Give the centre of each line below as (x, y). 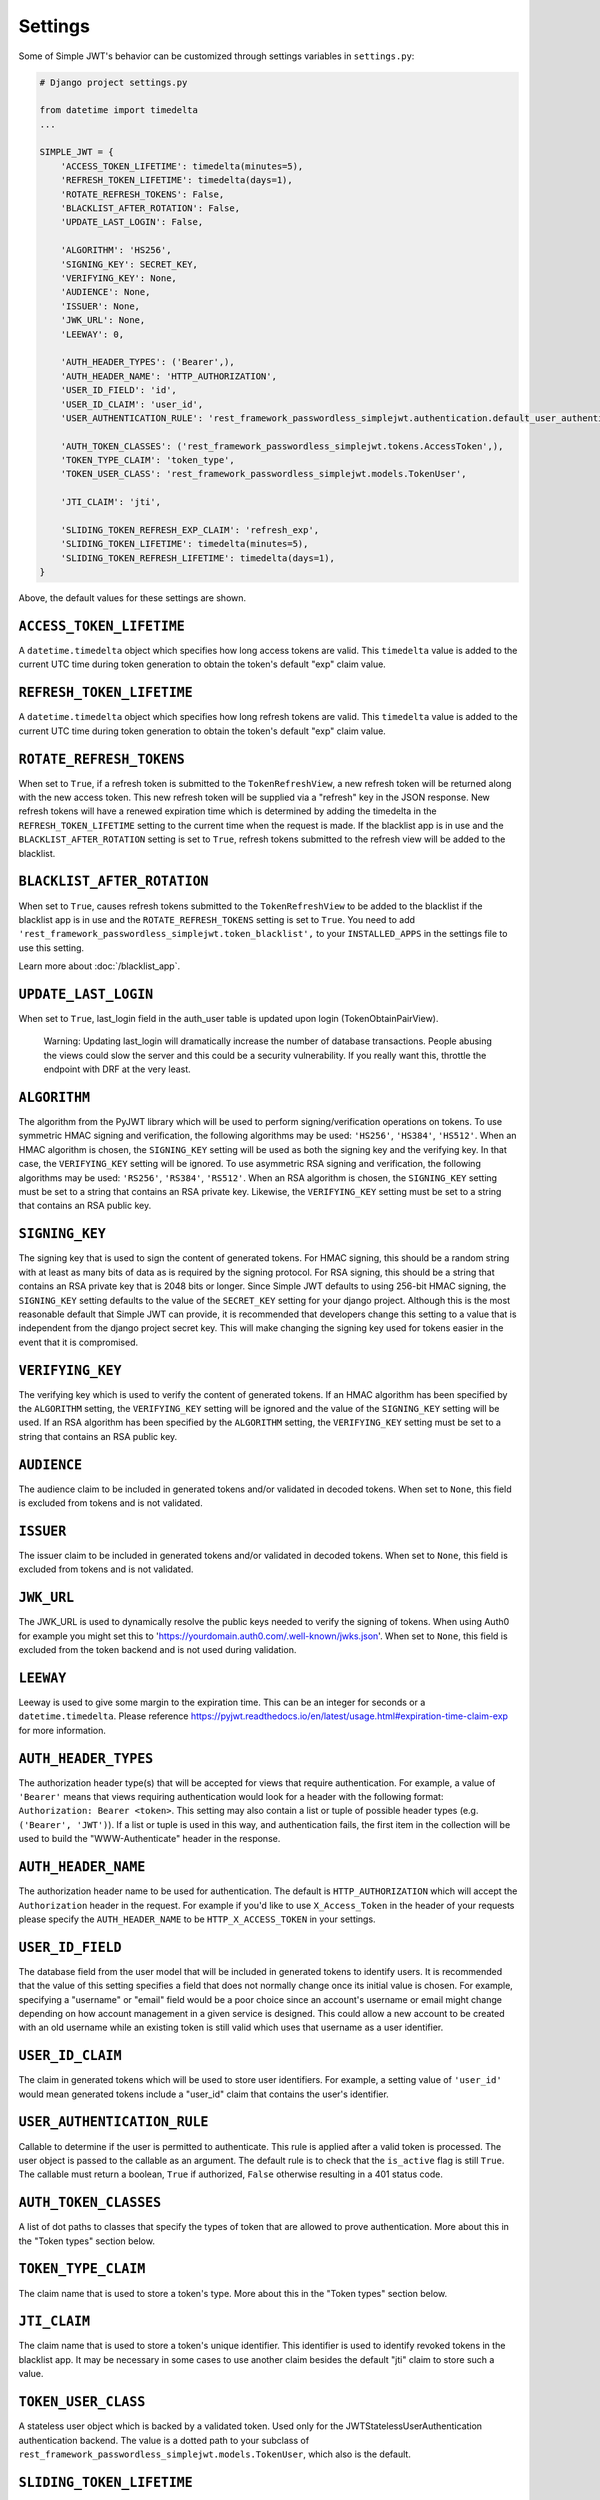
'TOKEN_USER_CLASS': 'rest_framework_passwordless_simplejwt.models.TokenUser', (263, 474)
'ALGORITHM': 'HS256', (116, 250)
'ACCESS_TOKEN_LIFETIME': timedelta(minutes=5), (182, 166)
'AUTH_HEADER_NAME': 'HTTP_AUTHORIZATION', (168, 376)
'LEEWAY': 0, (92, 334)
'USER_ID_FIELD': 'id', (118, 390)
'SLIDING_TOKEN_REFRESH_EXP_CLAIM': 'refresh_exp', (190, 530)
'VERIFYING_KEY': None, (118, 278)
